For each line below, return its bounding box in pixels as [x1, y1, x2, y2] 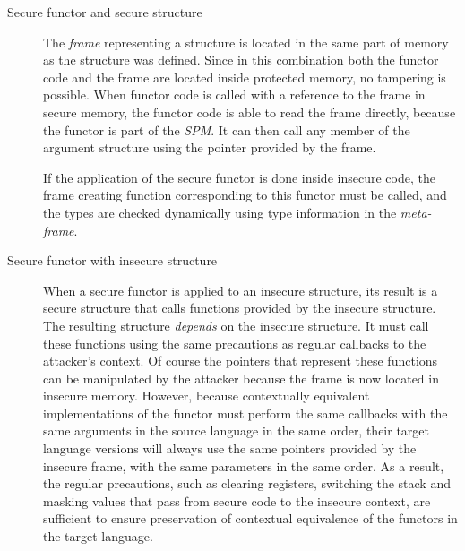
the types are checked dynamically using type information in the [43, 202, 397, 221]
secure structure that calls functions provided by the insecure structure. [43, 298, 436, 317]
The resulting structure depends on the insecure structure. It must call [43, 315, 429, 334]
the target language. [43, 527, 153, 546]
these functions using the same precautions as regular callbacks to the [43, 333, 426, 352]
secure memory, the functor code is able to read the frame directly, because [43, 102, 456, 121]
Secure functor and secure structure [7, 3, 202, 21]
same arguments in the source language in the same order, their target [43, 421, 430, 440]
